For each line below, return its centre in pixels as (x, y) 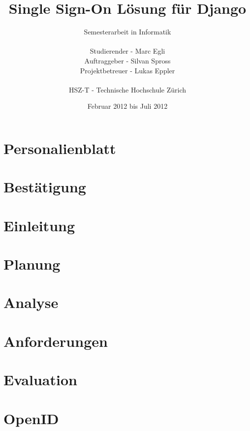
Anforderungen (56, 341)
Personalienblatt (60, 148)
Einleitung (39, 225)
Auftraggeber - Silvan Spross (127, 60)
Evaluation (40, 380)
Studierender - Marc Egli (127, 51)
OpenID (31, 418)
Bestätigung (45, 187)
